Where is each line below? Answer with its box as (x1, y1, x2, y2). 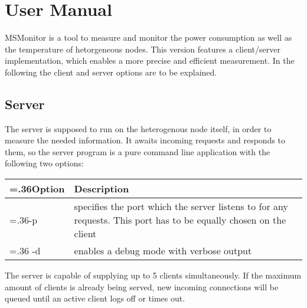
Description (74, 182, 129, 196)
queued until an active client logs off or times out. (5, 292, 185, 304)
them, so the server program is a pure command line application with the (5, 145, 270, 158)
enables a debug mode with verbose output (74, 244, 252, 258)
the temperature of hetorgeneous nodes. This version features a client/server (5, 42, 280, 55)
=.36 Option (9, 182, 65, 196)
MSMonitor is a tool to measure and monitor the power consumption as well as (5, 31, 292, 44)
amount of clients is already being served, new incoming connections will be (5, 280, 279, 293)
